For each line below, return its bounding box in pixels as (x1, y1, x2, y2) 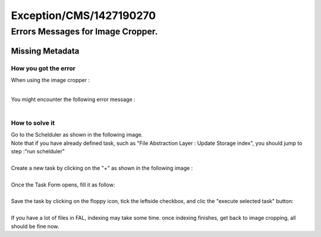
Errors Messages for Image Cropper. (11, 26, 158, 37)
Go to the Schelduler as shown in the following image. (11, 131, 143, 138)
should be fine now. (11, 223, 59, 230)
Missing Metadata (11, 46, 80, 56)
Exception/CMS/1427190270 (11, 9, 156, 22)
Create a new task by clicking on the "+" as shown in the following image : (11, 164, 193, 172)
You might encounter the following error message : (11, 96, 136, 103)
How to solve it (11, 119, 55, 127)
